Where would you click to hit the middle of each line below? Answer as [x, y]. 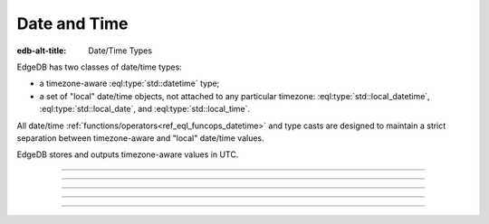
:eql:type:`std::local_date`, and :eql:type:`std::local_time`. [145, 109]
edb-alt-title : [42, 51]
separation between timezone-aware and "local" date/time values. [140, 138]
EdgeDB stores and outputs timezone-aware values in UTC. [128, 154]
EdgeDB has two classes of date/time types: [100, 67]
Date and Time [72, 23]
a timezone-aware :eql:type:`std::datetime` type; [129, 84]
